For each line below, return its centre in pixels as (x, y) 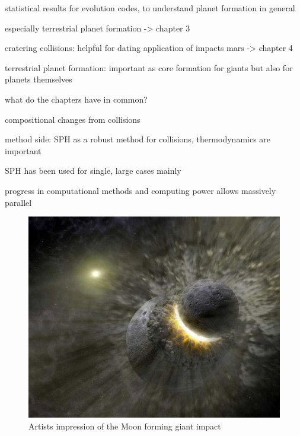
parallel (18, 202)
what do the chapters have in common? (76, 99)
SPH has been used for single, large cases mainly (93, 171)
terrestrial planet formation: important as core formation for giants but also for (149, 67)
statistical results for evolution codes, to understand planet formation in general (150, 8)
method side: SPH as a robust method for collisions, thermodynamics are (138, 139)
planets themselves (39, 79)
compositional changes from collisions (73, 119)
